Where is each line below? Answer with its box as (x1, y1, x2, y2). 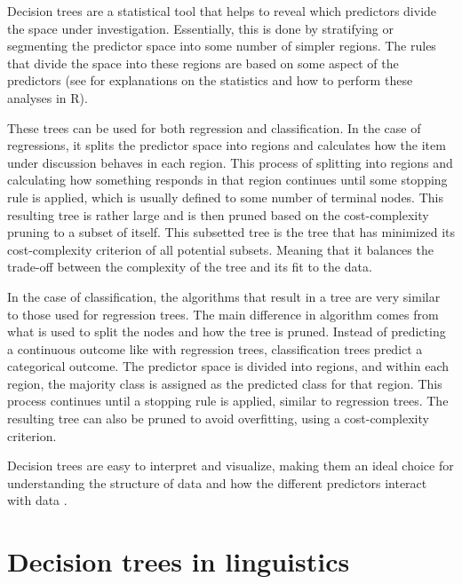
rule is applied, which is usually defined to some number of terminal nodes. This (7, 187, 443, 206)
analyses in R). (7, 88, 88, 107)
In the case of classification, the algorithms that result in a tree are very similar (7, 287, 441, 305)
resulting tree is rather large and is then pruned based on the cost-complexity (7, 205, 429, 224)
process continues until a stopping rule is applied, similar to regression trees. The (7, 391, 449, 410)
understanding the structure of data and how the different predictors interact (7, 473, 427, 492)
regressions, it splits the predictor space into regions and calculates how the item (7, 136, 446, 154)
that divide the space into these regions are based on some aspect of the (7, 53, 399, 72)
